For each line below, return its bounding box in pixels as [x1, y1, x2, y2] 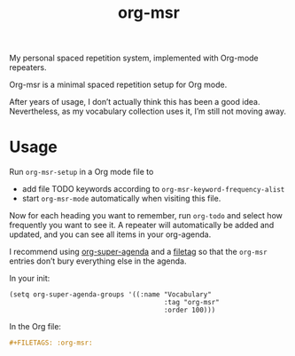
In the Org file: [9, 321, 62, 332]
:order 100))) [163, 305, 216, 315]
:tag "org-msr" [163, 298, 220, 307]
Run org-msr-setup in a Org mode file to [9, 167, 154, 178]
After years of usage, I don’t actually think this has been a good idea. [9, 97, 260, 107]
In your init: [9, 273, 50, 284]
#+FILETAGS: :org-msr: [9, 338, 93, 348]
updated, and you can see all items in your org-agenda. [9, 229, 212, 240]
